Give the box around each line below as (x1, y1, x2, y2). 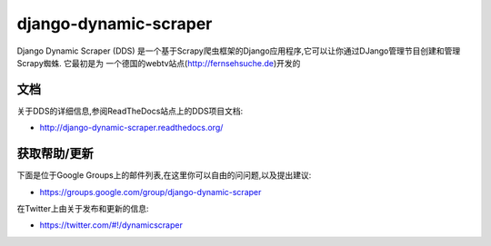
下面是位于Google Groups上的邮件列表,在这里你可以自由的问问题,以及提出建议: (16, 170, 312, 181)
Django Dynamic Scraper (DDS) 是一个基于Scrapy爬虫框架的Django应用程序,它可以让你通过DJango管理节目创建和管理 (16, 45, 461, 56)
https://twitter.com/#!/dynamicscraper (39, 220, 184, 231)
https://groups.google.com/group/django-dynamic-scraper (39, 186, 262, 197)
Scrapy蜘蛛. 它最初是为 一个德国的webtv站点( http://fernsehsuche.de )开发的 (16, 57, 301, 68)
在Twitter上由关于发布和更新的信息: (16, 202, 149, 213)
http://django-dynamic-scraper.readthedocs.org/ (39, 123, 224, 133)
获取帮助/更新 (16, 146, 95, 162)
